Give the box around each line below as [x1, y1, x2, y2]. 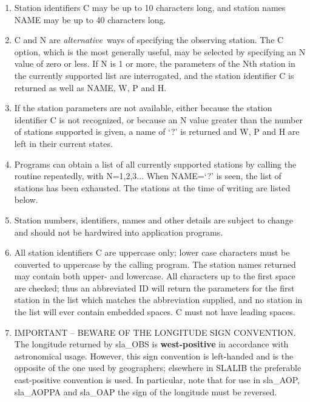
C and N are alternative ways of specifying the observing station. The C [14, 33, 284, 46]
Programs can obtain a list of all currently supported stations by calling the [14, 157, 297, 170]
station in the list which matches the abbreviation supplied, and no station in [14, 293, 303, 306]
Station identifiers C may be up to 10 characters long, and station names [14, 1, 286, 13]
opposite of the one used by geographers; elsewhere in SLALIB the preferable [14, 361, 302, 374]
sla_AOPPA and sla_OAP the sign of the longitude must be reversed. [14, 385, 277, 398]
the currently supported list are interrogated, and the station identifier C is [14, 69, 294, 81]
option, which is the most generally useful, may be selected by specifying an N [14, 45, 306, 58]
